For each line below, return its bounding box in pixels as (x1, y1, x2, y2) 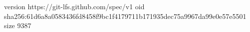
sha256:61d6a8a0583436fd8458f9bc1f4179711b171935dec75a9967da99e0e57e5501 (4, 11, 247, 21)
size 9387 (4, 20, 31, 31)
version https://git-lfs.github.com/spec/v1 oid (4, 1, 145, 11)
